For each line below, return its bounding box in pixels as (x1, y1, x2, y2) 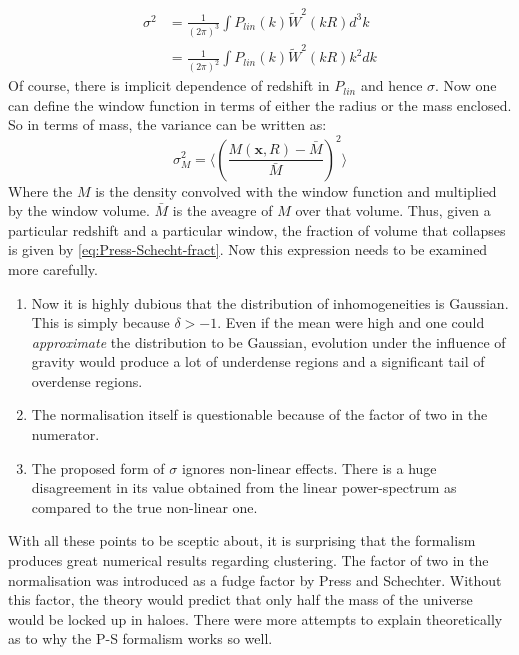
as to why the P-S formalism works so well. (8, 628, 273, 649)
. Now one (435, 75, 497, 96)
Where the (8, 180, 73, 201)
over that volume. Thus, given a (295, 200, 491, 221)
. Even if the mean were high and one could (217, 312, 485, 333)
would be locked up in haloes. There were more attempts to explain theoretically (8, 608, 503, 629)
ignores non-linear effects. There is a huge (181, 457, 437, 478)
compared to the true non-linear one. (31, 496, 258, 517)
